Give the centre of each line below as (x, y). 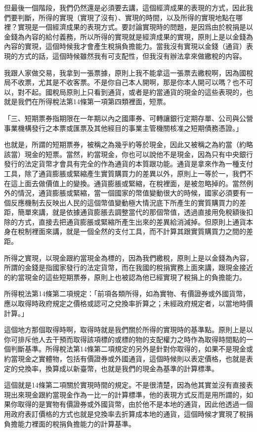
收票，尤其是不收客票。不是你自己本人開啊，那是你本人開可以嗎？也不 (132, 82)
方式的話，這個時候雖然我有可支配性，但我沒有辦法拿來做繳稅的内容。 (132, 56)
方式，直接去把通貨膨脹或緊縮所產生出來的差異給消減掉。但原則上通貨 (132, 221)
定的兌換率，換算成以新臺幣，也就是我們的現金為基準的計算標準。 (111, 368)
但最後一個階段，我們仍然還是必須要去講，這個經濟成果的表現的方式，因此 (125, 7)
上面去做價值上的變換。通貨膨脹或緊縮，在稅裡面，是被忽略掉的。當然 (132, 183)
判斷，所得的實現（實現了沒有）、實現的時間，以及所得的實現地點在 (127, 17)
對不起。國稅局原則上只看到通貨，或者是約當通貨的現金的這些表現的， (132, 92)
